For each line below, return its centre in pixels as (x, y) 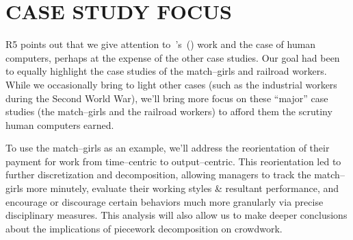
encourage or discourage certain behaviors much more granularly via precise (165, 201)
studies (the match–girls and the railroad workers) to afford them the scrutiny (169, 111)
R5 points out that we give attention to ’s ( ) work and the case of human (161, 44)
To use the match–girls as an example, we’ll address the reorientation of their (168, 148)
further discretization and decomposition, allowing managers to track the (158, 175)
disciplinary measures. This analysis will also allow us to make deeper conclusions (176, 215)
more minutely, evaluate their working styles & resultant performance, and (183, 188)
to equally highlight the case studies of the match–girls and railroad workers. (166, 71)
